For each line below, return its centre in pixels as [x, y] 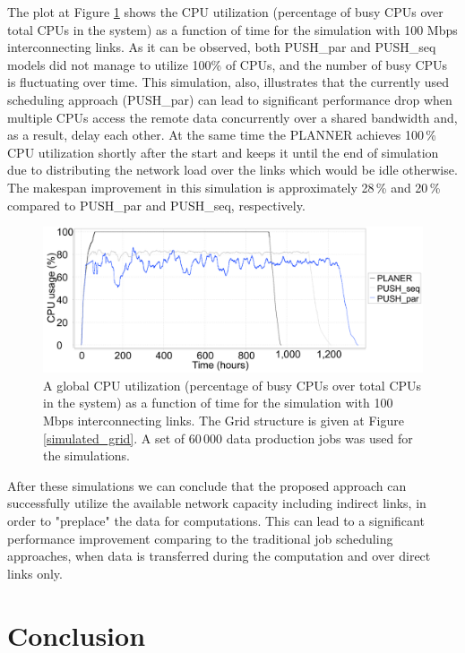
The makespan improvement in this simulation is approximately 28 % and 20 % [224, 187]
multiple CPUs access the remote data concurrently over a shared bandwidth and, [232, 117]
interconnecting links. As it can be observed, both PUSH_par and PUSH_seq [222, 47]
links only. [35, 573]
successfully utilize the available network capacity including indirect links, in [217, 503]
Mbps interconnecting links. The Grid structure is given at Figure [224, 421]
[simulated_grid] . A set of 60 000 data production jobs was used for [228, 438]
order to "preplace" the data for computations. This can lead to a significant [216, 521]
